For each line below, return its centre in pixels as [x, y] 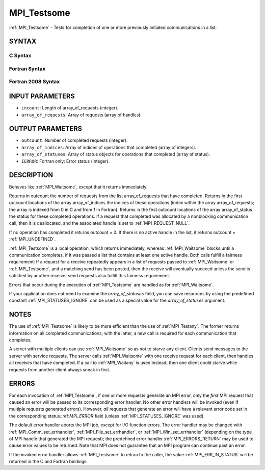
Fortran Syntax [27, 69]
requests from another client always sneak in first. [60, 369]
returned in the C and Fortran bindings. [48, 462]
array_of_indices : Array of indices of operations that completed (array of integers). [109, 147]
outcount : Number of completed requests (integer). [74, 140]
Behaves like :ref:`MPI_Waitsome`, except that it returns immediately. [78, 187]
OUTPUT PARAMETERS [46, 129]
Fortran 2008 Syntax [34, 82]
